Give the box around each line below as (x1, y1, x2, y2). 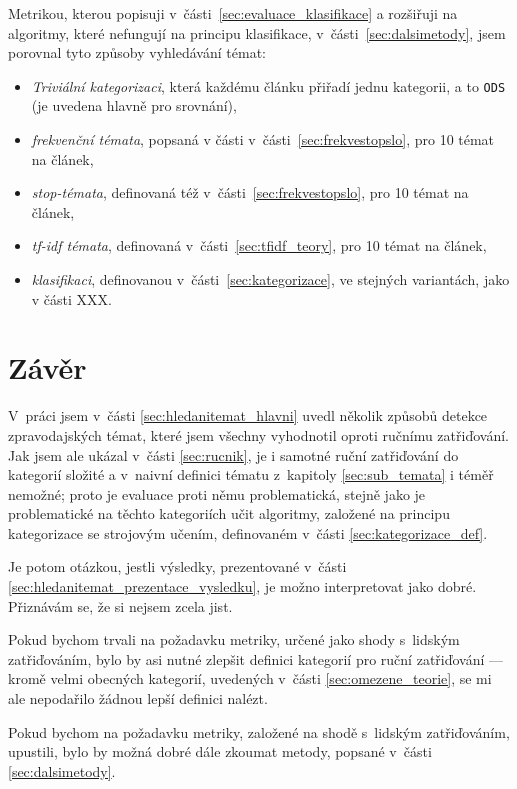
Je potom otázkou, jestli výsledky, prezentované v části (8, 556, 347, 577)
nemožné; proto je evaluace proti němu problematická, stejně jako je (8, 483, 426, 504)
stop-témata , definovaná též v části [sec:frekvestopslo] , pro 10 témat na (31, 182, 469, 203)
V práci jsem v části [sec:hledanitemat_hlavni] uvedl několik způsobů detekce (8, 405, 488, 426)
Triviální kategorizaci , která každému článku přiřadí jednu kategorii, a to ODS (31, 75, 506, 96)
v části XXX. (31, 288, 112, 309)
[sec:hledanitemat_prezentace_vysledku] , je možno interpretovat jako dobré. (8, 576, 477, 597)
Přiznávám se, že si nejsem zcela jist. (8, 595, 233, 616)
